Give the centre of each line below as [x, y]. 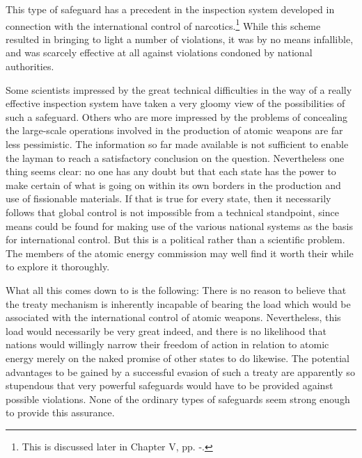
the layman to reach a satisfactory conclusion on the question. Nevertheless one [175, 157]
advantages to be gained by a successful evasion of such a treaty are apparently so [180, 371]
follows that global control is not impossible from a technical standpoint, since [172, 212]
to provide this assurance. [60, 412]
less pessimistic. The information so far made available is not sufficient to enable [177, 144]
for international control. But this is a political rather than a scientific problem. [175, 239]
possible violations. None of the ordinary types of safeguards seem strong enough [178, 399]
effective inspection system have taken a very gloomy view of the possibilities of [175, 103]
